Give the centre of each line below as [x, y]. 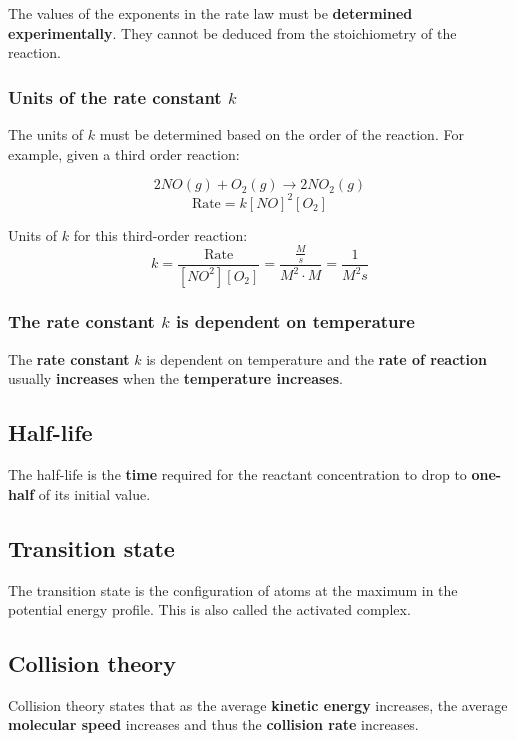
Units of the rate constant [115, 96]
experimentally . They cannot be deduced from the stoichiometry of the [232, 32]
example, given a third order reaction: [124, 153]
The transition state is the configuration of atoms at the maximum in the [233, 589]
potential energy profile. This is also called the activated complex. [209, 609]
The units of [46, 134]
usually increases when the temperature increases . [176, 378]
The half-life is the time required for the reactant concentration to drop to [237, 474]
